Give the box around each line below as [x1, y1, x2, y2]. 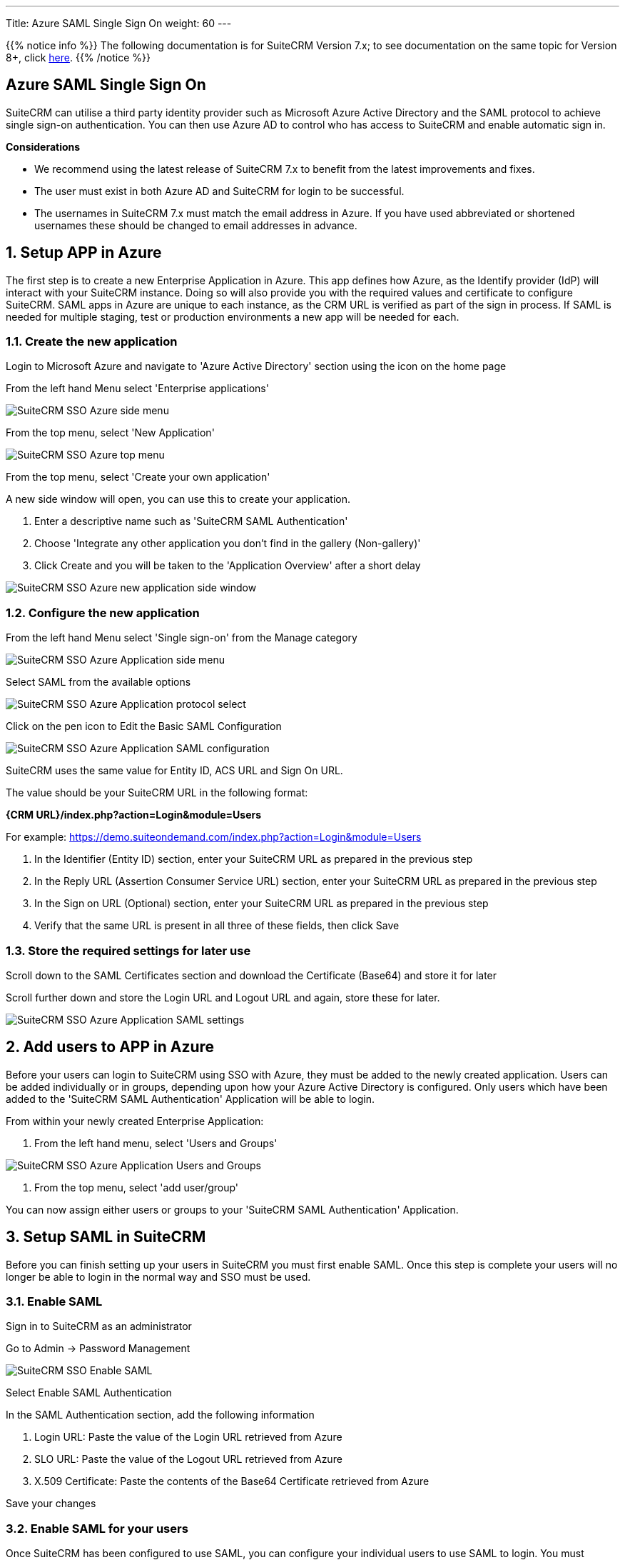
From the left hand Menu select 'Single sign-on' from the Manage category [6, 631, 357, 644]
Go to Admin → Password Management [6, 1342, 190, 1355]
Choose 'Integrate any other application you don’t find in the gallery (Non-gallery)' [34, 537, 421, 550]
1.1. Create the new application [6, 334, 178, 349]
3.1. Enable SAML [6, 1294, 103, 1309]
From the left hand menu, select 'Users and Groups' [34, 1136, 278, 1149]
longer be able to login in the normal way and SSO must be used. [6, 1270, 311, 1283]
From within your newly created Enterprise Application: [6, 1114, 264, 1127]
